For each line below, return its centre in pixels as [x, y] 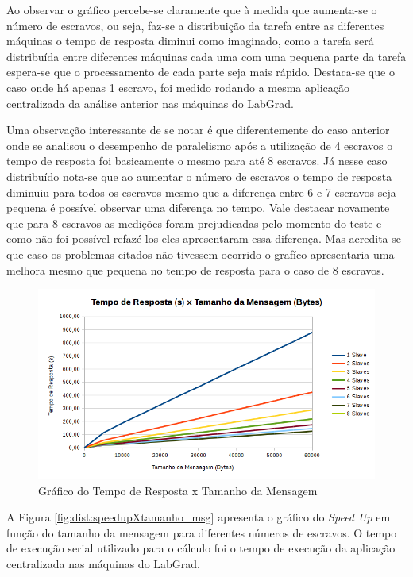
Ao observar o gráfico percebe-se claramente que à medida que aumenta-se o [192, 10]
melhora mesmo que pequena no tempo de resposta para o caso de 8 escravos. [195, 269]
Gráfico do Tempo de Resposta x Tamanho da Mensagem [178, 490]
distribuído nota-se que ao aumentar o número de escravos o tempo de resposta [199, 176]
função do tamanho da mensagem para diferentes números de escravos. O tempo [202, 532]
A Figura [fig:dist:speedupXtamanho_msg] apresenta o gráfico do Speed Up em [199, 517]
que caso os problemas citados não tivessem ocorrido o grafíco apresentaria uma [201, 254]
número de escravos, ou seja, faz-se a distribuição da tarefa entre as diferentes [195, 25]
